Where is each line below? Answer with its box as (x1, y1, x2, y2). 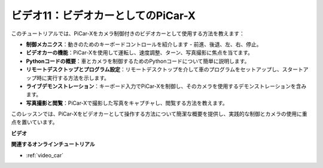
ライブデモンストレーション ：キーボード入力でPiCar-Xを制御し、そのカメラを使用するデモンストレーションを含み (26, 83, 307, 90)
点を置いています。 (11, 118, 58, 126)
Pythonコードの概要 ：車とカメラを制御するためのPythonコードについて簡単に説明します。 (26, 57, 250, 65)
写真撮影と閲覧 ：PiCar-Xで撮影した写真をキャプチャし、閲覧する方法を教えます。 (26, 99, 228, 106)
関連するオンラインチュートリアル (11, 140, 95, 148)
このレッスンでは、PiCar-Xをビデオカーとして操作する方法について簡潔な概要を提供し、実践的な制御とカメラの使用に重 (11, 111, 307, 118)
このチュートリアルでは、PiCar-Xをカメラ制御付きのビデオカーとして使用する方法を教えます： (11, 30, 245, 37)
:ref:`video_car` (26, 151, 64, 158)
